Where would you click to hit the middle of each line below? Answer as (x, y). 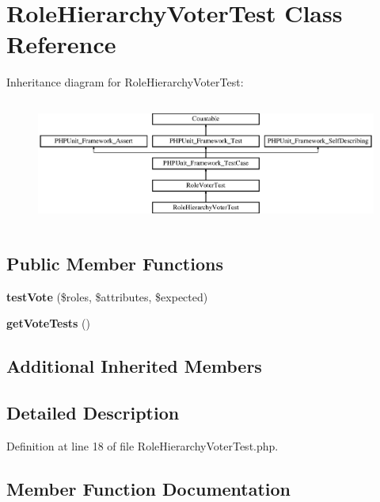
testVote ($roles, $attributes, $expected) (107, 296)
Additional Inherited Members (134, 366)
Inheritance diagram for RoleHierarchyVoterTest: (125, 82)
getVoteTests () (48, 323)
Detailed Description (93, 413)
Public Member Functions (115, 263)
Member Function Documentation (149, 488)
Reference (61, 44)
